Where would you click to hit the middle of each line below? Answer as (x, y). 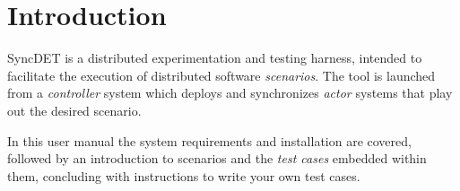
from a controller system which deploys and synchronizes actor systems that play (230, 93)
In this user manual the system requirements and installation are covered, (209, 140)
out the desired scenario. (74, 110)
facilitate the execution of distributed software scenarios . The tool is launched (221, 75)
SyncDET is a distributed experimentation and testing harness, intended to (215, 58)
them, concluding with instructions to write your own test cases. (184, 175)
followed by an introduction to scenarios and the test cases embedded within (217, 158)
